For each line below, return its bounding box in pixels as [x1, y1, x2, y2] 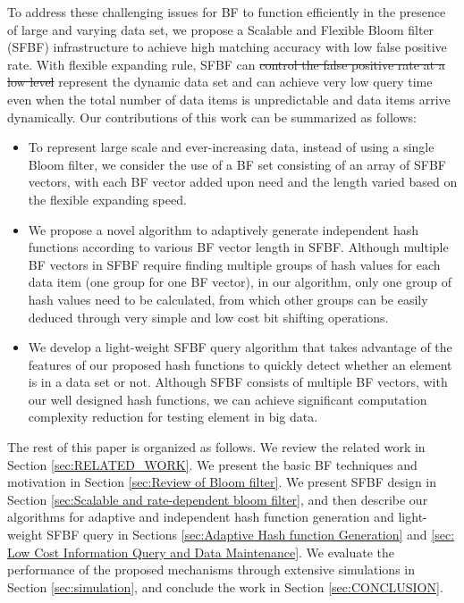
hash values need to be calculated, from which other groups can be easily [28, 289, 428, 308]
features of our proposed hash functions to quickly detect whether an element [28, 355, 452, 373]
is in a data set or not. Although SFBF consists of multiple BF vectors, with [28, 373, 448, 391]
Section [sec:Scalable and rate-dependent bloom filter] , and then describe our [7, 490, 428, 508]
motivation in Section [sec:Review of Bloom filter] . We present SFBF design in [7, 473, 437, 491]
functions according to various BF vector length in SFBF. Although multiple [28, 238, 449, 256]
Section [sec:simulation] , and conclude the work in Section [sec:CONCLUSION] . [7, 577, 443, 596]
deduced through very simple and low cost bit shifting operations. [28, 307, 389, 326]
